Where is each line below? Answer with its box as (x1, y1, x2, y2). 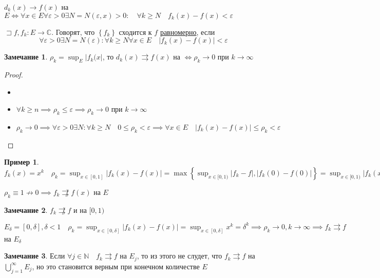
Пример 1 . (4, 156, 39, 167)
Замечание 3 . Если (4, 250, 65, 261)
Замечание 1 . (4, 51, 48, 62)
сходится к (119, 26, 152, 37)
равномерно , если (160, 26, 215, 37)
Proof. (4, 69, 23, 80)
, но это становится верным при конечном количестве (32, 261, 200, 271)
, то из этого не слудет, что (137, 250, 222, 261)
